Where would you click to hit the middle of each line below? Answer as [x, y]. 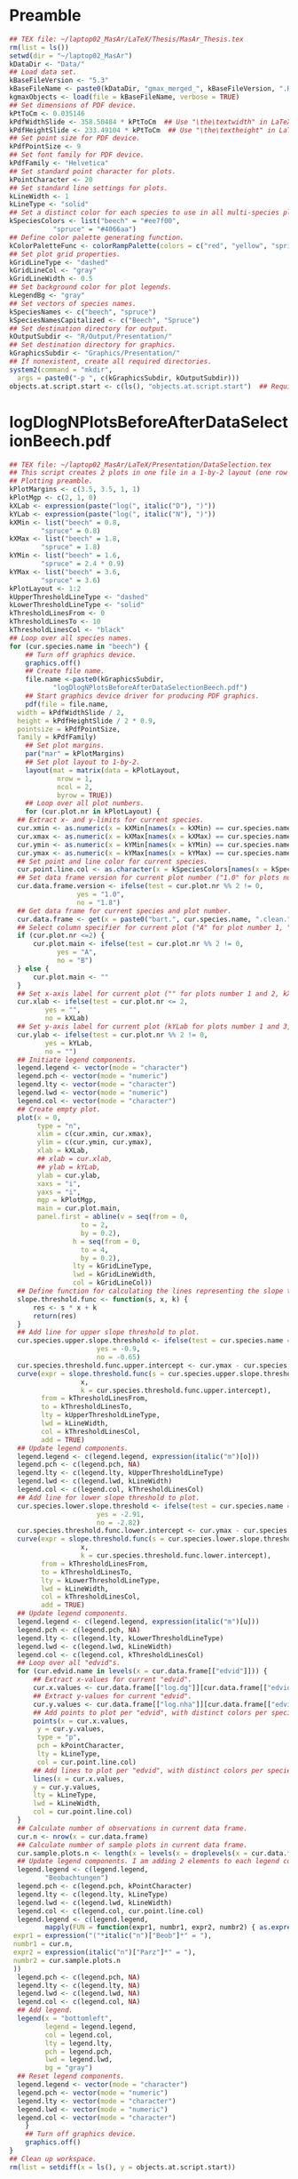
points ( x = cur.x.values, [80, 1721]
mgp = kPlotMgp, [67, 1200]
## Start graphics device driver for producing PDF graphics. [142, 696]
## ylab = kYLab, [69, 1167]
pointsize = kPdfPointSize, [69, 729]
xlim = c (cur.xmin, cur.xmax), [94, 1134]
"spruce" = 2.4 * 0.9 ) [83, 564]
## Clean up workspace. [53, 2159]
